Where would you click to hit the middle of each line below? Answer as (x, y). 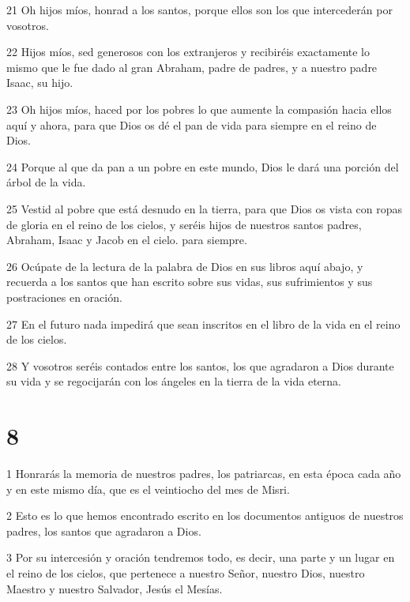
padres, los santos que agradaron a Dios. (104, 531)
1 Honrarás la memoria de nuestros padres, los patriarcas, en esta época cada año (204, 473)
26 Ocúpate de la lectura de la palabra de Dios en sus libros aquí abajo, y (185, 266)
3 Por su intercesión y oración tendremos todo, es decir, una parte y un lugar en (201, 557)
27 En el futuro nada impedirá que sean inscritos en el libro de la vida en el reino (203, 324)
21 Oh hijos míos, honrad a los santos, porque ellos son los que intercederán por (199, 9)
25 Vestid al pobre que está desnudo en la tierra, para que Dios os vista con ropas (205, 208)
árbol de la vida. (46, 182)
